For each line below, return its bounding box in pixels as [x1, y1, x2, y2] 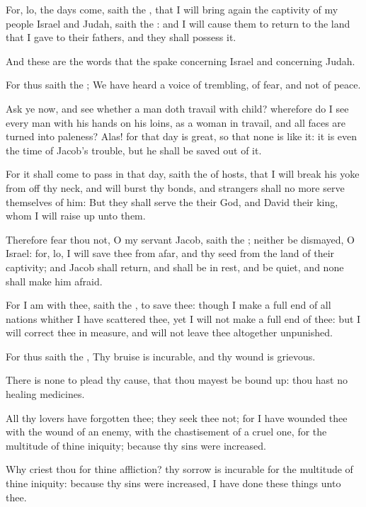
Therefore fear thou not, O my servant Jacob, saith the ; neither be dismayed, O [6, 232, 355, 246]
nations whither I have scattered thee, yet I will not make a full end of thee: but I [6, 311, 361, 326]
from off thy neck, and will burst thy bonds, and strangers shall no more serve [6, 180, 345, 195]
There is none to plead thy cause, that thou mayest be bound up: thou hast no [6, 372, 348, 387]
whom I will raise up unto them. [6, 208, 146, 223]
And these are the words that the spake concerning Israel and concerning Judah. [6, 53, 355, 68]
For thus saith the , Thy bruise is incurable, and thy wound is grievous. [6, 348, 316, 363]
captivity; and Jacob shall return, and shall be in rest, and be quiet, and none [6, 259, 344, 274]
